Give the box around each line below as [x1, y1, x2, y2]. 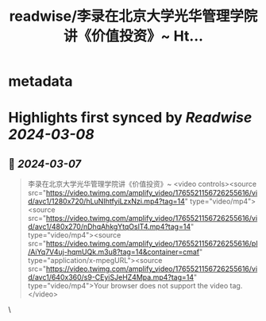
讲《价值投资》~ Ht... [63, 27, 204, 45]
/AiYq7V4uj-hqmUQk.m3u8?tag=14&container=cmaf [27, 247, 200, 257]
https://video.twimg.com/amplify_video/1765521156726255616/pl [46, 239, 258, 249]
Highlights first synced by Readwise [8, 109, 253, 127]
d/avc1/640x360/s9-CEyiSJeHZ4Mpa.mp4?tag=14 [27, 273, 195, 282]
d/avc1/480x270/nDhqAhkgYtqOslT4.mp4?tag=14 [27, 222, 191, 231]
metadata [8, 72, 73, 91]
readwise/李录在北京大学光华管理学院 [9, 7, 258, 25]
